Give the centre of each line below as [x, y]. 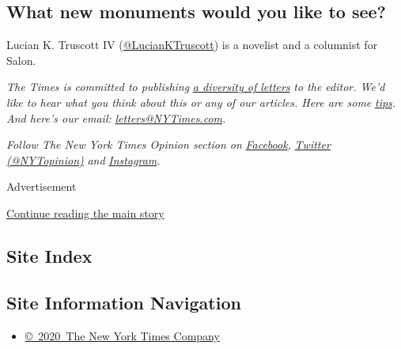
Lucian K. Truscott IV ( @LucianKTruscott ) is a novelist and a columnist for [192, 45]
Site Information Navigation [124, 302]
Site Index [49, 255]
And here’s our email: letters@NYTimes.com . [116, 118]
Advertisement [42, 186]
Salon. [21, 60]
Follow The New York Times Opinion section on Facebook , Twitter [168, 144]
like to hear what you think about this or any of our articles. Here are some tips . [201, 102]
